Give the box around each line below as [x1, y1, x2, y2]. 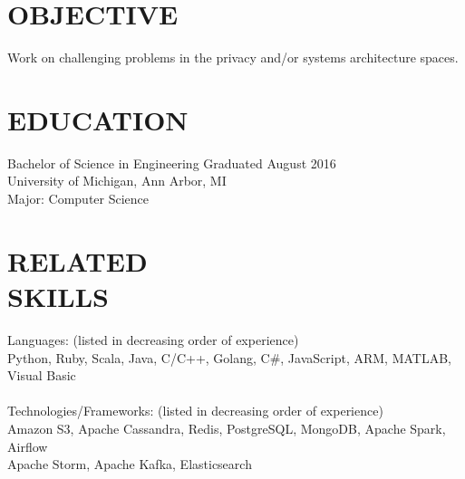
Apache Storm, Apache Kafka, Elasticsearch [7, 455, 252, 474]
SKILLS [7, 278, 109, 314]
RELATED [7, 242, 148, 279]
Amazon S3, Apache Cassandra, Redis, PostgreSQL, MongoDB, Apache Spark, [7, 418, 446, 437]
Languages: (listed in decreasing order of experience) [7, 330, 299, 349]
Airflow [7, 436, 48, 455]
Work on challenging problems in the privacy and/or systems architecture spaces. [7, 48, 459, 67]
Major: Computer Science [7, 189, 150, 208]
